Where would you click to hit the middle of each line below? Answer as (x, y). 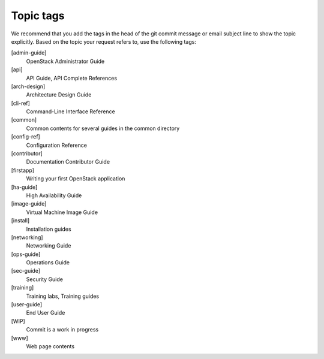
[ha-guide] (24, 187)
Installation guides (49, 229)
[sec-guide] (26, 271)
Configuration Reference (56, 145)
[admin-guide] (29, 53)
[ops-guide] (26, 254)
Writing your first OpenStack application (76, 179)
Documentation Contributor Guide (68, 162)
